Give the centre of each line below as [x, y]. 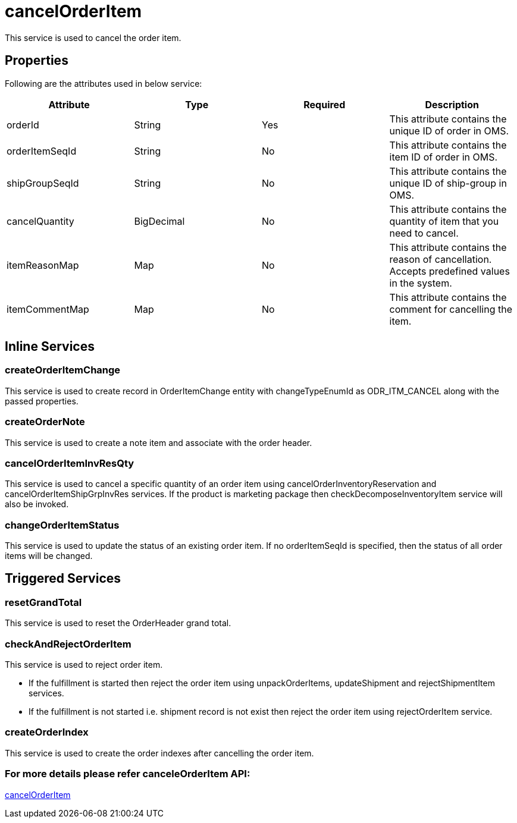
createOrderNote [45, 422]
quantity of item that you [444, 221]
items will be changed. [49, 556]
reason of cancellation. [441, 259]
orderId [23, 125]
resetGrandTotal [43, 602]
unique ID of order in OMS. [449, 131]
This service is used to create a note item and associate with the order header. [159, 442]
